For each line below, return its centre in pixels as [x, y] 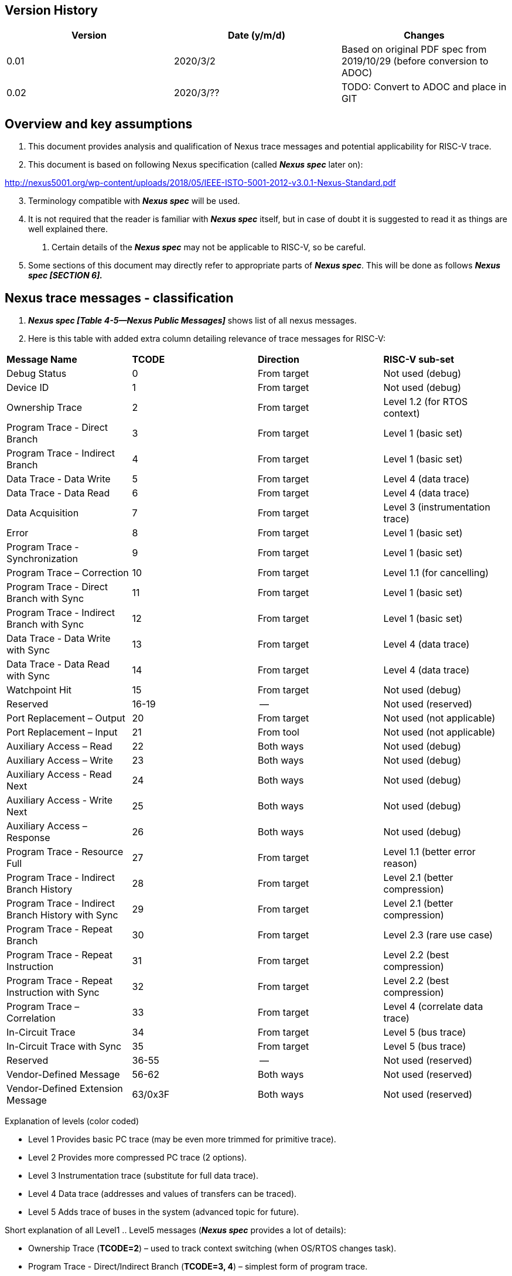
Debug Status [37, 374]
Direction [279, 360]
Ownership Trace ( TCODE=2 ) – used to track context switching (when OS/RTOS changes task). [212, 1248]
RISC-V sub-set [419, 360]
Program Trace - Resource [65, 852]
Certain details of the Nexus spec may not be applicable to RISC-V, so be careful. [209, 247]
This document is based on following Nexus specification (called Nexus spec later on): [196, 165]
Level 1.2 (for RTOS [426, 402]
